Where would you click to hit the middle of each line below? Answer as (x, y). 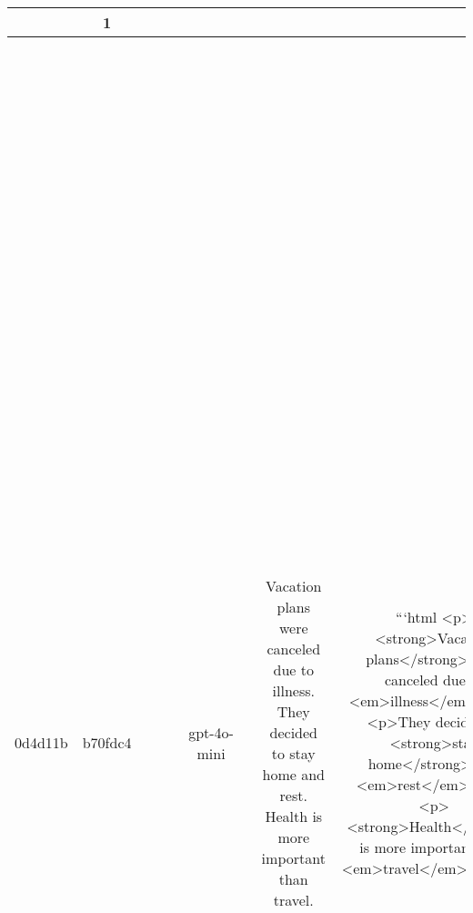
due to (293, 669)
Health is (294, 816)
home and (293, 774)
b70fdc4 (107, 742)
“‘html (416, 617)
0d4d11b (41, 742)
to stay (293, 753)
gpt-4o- (211, 732)
